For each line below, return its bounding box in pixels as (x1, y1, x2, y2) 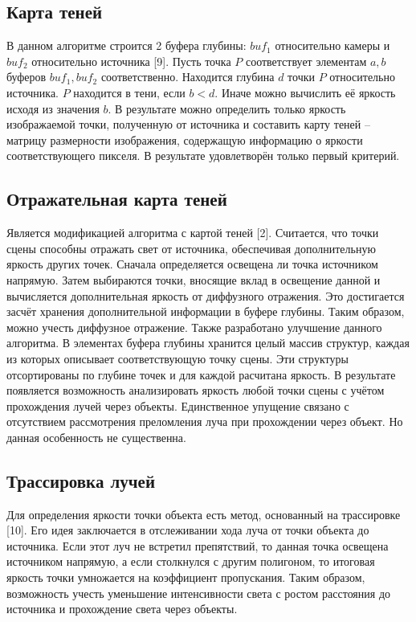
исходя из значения (6, 100, 100, 117)
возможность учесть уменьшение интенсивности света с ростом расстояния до (6, 584, 391, 601)
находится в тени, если (73, 84, 186, 100)
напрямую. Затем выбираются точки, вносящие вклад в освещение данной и (6, 271, 381, 288)
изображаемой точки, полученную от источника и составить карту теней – (6, 116, 370, 133)
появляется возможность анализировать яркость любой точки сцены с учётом (6, 382, 385, 399)
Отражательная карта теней (6, 186, 227, 211)
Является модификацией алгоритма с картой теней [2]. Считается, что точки (6, 224, 379, 241)
